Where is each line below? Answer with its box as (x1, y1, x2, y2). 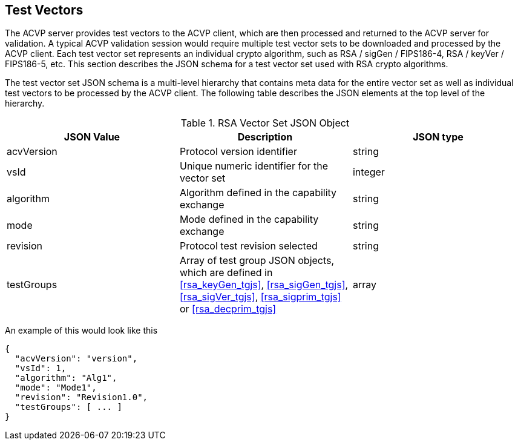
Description (237, 131, 293, 143)
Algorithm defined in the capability (179, 186, 337, 199)
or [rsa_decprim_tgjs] (179, 303, 277, 315)
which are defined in (179, 266, 273, 279)
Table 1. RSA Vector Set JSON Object (180, 117, 350, 130)
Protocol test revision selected (179, 240, 318, 252)
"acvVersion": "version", (15, 354, 138, 364)
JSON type (413, 131, 464, 143)
